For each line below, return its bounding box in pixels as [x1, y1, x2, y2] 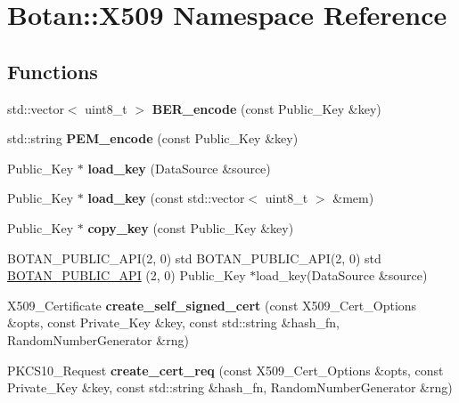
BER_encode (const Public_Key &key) [152, 99, 381, 117]
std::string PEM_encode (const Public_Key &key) [7, 129, 299, 148]
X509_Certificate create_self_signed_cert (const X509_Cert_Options [7, 295, 417, 314]
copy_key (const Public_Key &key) [87, 218, 294, 237]
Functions [7, 57, 98, 85]
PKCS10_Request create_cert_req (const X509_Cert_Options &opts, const [7, 360, 444, 379]
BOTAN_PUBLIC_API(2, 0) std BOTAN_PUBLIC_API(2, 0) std [7, 248, 381, 267]
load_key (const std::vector [87, 189, 245, 207]
